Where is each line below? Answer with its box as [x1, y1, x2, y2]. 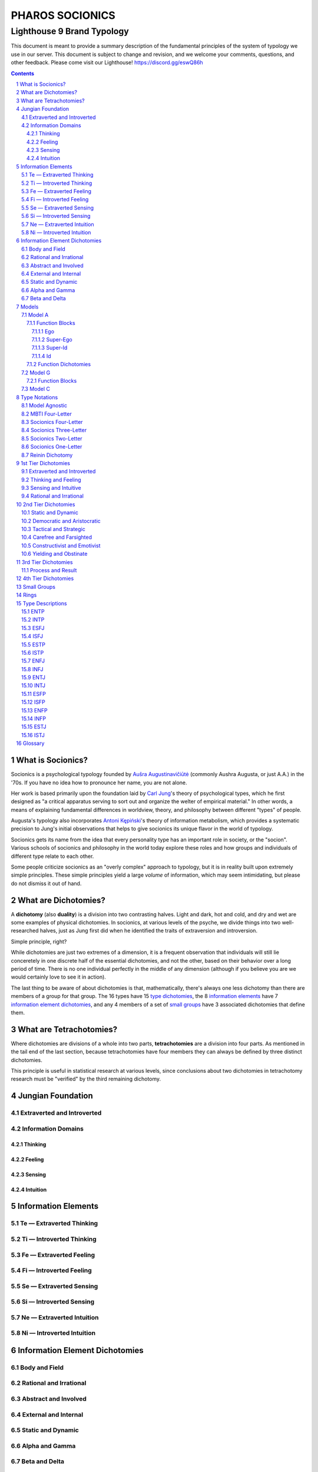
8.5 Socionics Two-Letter [21, 435, 82, 442]
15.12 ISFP [21, 698, 45, 706]
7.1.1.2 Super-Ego [31, 336, 73, 343]
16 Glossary [16, 740, 45, 747]
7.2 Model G [21, 369, 51, 376]
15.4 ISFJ [21, 633, 44, 640]
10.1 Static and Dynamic [21, 509, 79, 516]
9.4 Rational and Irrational [21, 492, 84, 500]
